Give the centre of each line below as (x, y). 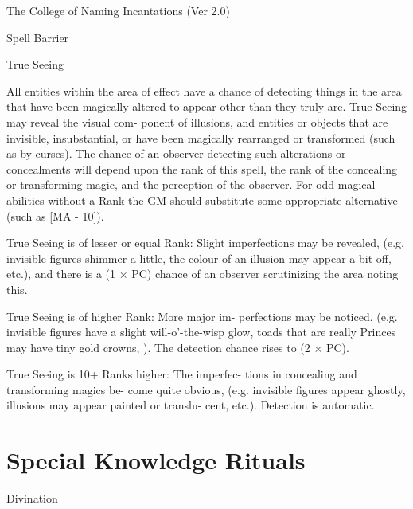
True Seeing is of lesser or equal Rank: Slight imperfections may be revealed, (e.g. (206, 243)
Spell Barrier (38, 37)
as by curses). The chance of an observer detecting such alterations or (176, 153)
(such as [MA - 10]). (55, 215)
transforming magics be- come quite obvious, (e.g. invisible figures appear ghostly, (206, 389)
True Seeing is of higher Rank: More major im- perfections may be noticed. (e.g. (202, 316)
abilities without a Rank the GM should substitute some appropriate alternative (202, 200)
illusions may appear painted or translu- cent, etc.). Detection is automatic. (191, 405)
